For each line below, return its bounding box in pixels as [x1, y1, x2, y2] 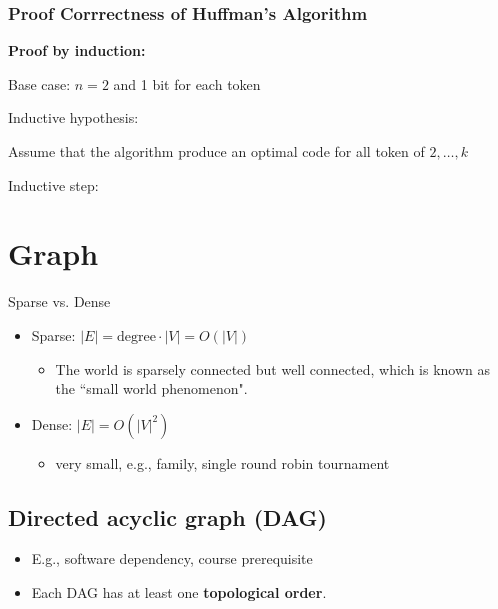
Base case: [8, 73, 71, 94]
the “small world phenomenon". [55, 378, 248, 399]
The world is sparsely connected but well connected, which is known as [55, 358, 491, 379]
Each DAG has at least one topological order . [31, 582, 327, 603]
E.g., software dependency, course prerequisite [31, 548, 313, 569]
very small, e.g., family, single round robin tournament [55, 452, 390, 473]
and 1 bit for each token [113, 73, 261, 94]
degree [116, 329, 156, 344]
